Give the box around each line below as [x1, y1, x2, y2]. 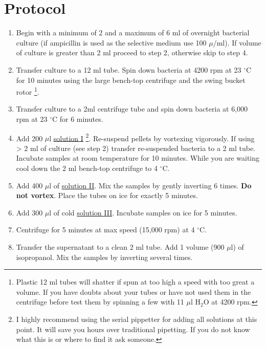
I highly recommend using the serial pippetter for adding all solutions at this [16, 313, 257, 324]
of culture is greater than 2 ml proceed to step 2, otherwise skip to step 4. [16, 47, 248, 58]
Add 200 [16, 133, 43, 143]
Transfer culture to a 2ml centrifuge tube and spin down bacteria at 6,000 [16, 103, 248, 114]
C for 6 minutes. [52, 113, 103, 124]
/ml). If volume [213, 37, 261, 48]
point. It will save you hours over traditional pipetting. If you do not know [16, 323, 250, 334]
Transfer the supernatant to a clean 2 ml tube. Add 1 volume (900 [16, 241, 225, 252]
